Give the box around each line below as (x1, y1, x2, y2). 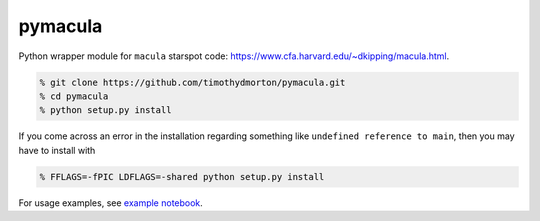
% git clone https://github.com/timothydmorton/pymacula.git (39, 76, 346, 88)
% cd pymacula (39, 90, 109, 102)
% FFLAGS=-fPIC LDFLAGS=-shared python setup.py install (39, 171, 325, 182)
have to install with (18, 144, 96, 156)
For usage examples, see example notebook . (18, 196, 204, 209)
